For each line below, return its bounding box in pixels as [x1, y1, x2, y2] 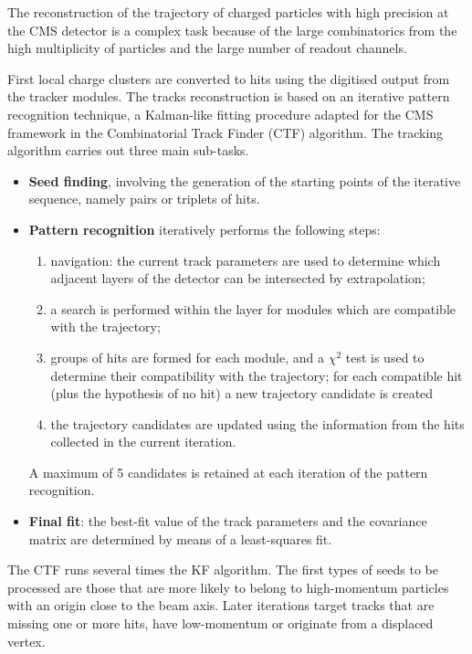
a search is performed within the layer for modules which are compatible [50, 299, 456, 318]
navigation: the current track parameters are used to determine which [50, 250, 441, 269]
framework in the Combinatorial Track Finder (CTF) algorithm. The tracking [7, 122, 444, 142]
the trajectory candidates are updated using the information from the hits [50, 414, 465, 433]
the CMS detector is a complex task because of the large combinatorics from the [7, 20, 457, 39]
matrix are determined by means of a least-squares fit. [28, 529, 332, 548]
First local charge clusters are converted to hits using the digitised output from [7, 69, 450, 88]
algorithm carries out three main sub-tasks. [7, 141, 249, 160]
